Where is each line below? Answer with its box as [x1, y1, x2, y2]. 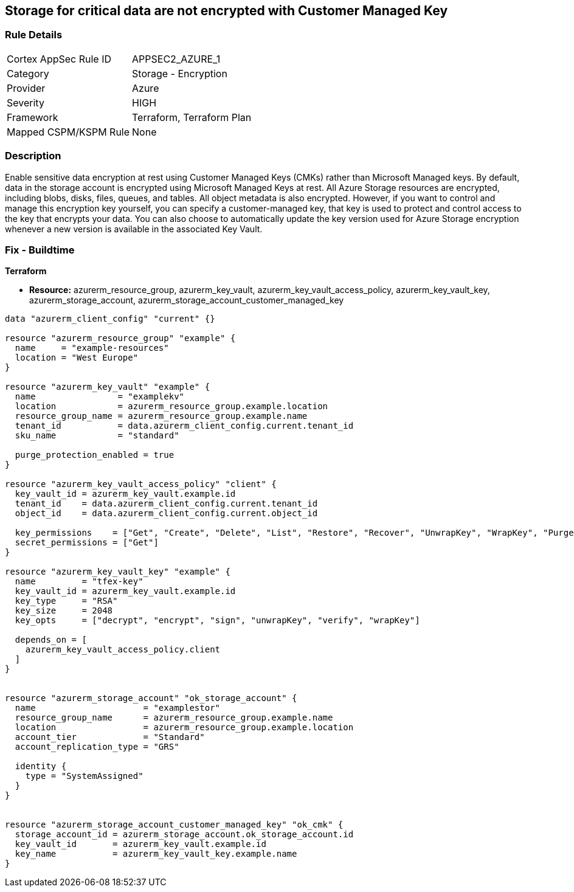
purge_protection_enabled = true [15, 450, 175, 460]
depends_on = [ [15, 635, 87, 645]
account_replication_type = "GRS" [15, 742, 179, 752]
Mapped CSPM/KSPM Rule [7, 125, 130, 138]
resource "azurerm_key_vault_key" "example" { [5, 567, 230, 577]
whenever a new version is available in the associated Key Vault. [5, 223, 263, 234]
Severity [7, 96, 44, 109]
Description [5, 150, 61, 162]
